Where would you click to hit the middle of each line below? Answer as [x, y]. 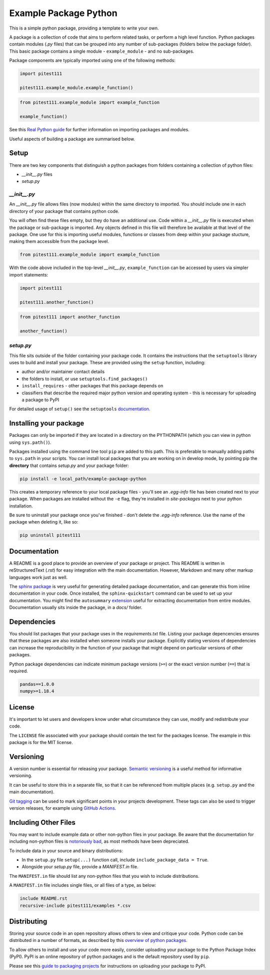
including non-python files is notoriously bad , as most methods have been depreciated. [99, 841]
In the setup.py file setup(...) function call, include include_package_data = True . [115, 860]
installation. [21, 506]
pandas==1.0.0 [37, 684]
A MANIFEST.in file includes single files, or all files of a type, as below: [83, 885]
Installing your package [47, 423]
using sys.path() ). [30, 442]
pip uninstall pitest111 [50, 535]
